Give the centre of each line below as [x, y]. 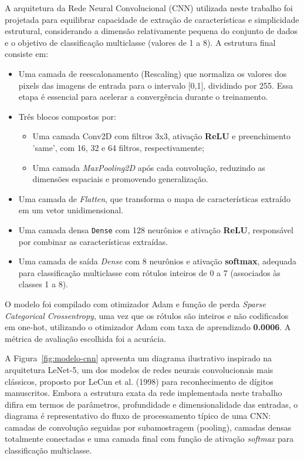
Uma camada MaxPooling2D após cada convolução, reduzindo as [149, 167]
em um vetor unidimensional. [71, 210]
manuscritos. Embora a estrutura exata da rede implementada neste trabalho [143, 393]
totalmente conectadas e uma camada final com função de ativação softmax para [149, 439]
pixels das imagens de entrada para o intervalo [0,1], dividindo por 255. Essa [156, 85]
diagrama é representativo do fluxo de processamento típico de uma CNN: [138, 416]
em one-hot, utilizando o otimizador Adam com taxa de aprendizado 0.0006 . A [148, 327]
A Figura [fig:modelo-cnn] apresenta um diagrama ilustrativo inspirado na [138, 358]
